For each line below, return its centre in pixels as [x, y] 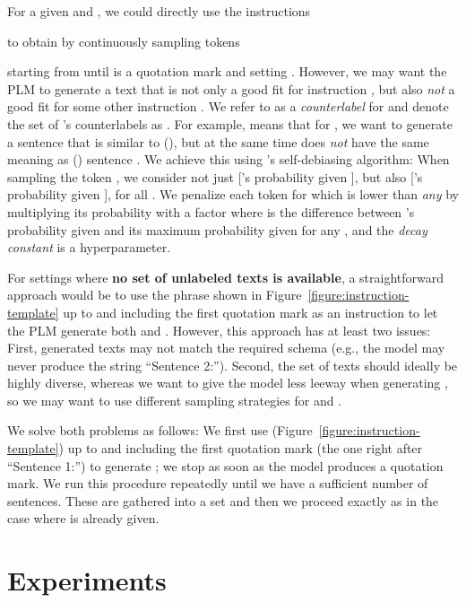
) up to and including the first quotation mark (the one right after [241, 448]
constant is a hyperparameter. [89, 247]
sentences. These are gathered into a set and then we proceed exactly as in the [223, 500]
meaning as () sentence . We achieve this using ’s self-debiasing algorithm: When [229, 159]
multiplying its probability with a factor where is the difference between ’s [211, 211]
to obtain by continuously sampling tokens [124, 41]
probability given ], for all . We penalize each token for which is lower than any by [233, 194]
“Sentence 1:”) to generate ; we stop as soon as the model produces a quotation [225, 465]
